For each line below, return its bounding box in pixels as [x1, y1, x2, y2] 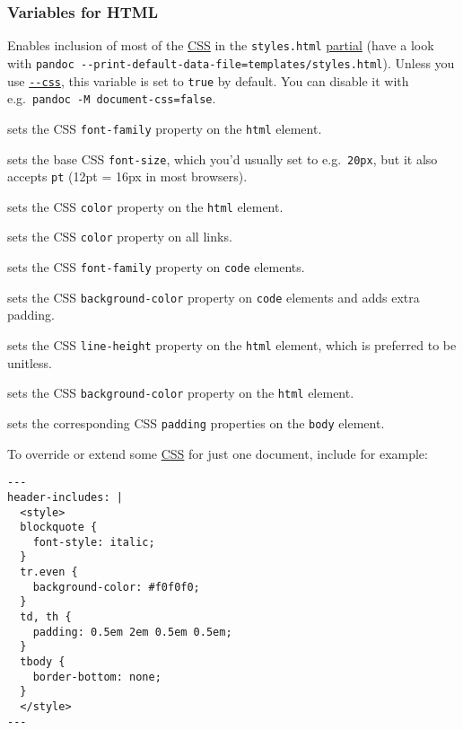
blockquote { [20, 521, 98, 534]
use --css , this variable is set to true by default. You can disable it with [7, 71, 409, 90]
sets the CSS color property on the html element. [7, 197, 284, 215]
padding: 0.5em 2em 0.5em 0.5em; [32, 625, 232, 638]
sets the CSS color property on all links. [7, 227, 232, 246]
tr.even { [20, 566, 78, 579]
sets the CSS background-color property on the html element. [7, 383, 354, 402]
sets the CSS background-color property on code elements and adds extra [7, 287, 420, 306]
